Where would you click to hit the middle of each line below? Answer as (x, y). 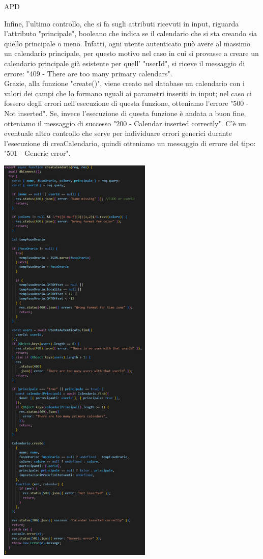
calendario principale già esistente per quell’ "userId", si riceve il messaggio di (125, 63)
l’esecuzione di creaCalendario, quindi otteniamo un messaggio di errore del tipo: (130, 143)
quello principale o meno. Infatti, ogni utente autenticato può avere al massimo (127, 43)
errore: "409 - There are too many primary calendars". (88, 73)
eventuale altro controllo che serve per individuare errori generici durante (118, 133)
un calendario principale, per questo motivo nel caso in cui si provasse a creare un (131, 53)
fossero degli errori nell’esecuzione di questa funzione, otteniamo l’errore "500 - (126, 103)
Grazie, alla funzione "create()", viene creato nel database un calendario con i (124, 83)
